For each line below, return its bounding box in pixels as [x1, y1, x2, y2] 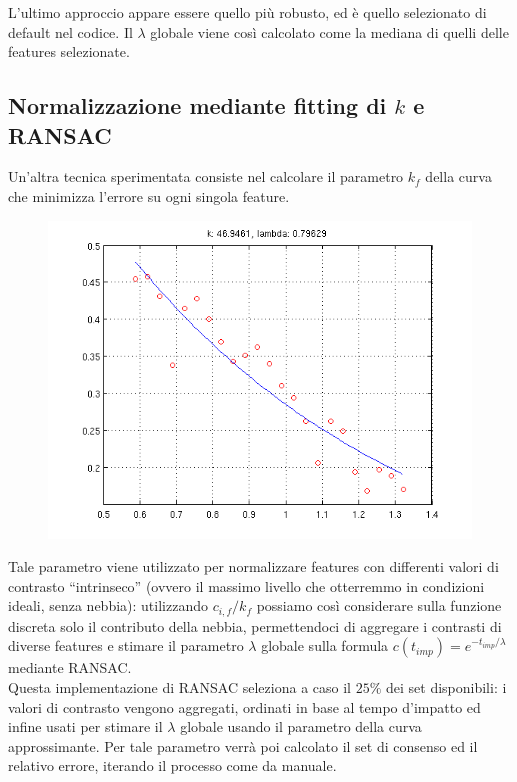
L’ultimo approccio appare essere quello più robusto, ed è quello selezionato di [8, 2, 487, 22]
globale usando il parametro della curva [180, 716, 422, 737]
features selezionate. [8, 41, 130, 62]
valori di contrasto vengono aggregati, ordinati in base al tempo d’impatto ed [8, 696, 481, 717]
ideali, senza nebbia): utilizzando [8, 595, 208, 616]
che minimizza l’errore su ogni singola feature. [8, 185, 290, 206]
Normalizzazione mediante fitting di [8, 90, 387, 121]
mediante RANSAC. [8, 657, 132, 678]
